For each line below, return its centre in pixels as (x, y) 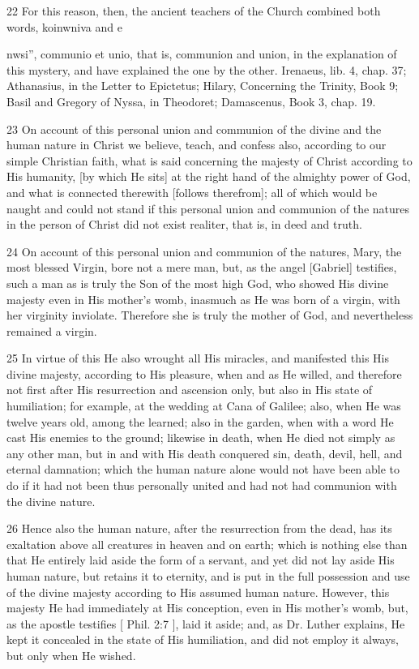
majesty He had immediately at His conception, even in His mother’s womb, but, (207, 608)
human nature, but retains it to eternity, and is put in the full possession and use (208, 576)
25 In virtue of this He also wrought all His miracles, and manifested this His (198, 358)
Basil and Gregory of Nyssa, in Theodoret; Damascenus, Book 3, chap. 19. (191, 101)
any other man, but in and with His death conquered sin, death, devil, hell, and (205, 453)
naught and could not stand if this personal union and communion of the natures (208, 208)
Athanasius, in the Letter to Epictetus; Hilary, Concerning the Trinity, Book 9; (203, 86)
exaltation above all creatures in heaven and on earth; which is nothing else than (207, 544)
